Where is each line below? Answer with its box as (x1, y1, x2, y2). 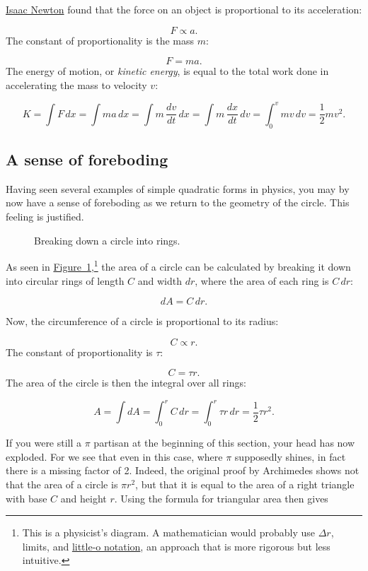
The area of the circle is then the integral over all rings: (6, 375, 246, 390)
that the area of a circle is (6, 476, 118, 491)
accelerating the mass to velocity (6, 77, 147, 92)
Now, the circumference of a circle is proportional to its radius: (6, 314, 279, 329)
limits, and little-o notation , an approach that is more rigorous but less (22, 538, 330, 553)
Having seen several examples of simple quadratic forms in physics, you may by (6, 181, 350, 196)
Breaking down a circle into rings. (34, 232, 180, 247)
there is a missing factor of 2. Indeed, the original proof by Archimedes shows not (6, 463, 360, 478)
